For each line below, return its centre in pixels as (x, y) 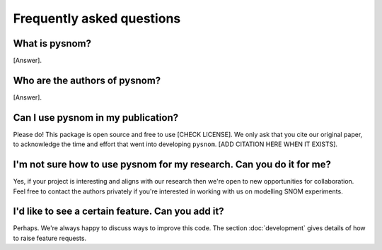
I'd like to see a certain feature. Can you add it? (118, 212)
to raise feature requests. (50, 238)
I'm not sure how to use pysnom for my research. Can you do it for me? (172, 165)
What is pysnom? (52, 43)
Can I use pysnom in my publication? (96, 118)
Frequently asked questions (97, 18)
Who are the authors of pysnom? (87, 80)
